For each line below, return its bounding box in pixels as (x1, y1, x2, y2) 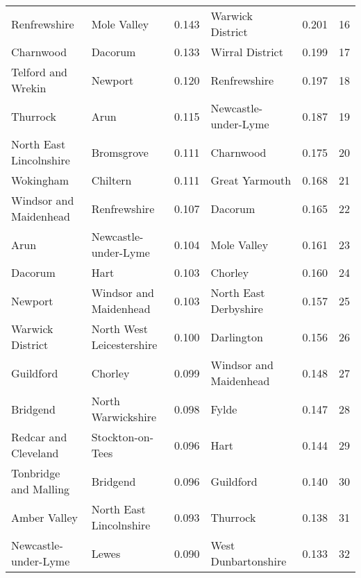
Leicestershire (91, 337, 158, 352)
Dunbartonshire (210, 553, 287, 569)
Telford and (11, 64, 67, 80)
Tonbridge (11, 465, 60, 481)
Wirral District (210, 44, 283, 60)
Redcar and (11, 429, 67, 445)
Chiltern (91, 172, 132, 188)
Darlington (210, 328, 263, 345)
